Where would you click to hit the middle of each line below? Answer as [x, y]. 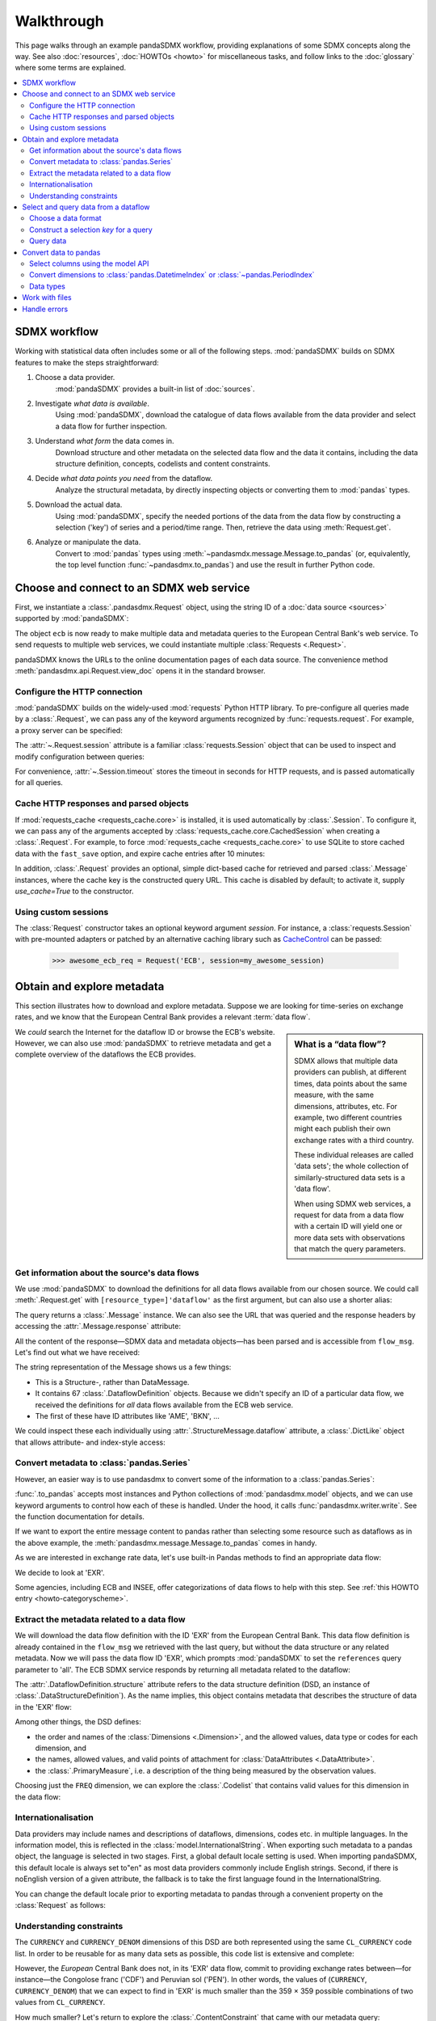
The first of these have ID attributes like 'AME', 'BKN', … [127, 1416]
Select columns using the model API [89, 264]
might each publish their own [342, 1129]
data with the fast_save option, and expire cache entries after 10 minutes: [140, 854]
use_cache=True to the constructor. [74, 891]
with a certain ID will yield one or [348, 1226]
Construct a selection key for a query [91, 230]
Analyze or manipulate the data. [88, 542]
